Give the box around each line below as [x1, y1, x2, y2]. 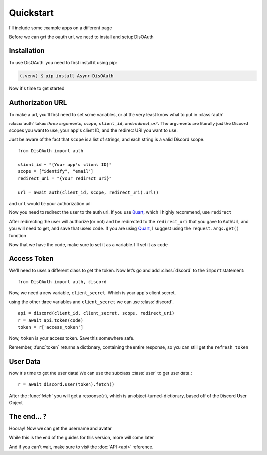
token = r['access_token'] [18, 324, 84, 330]
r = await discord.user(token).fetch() [18, 382, 115, 387]
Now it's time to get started [9, 85, 65, 91]
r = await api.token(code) [18, 317, 84, 323]
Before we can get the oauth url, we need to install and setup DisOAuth [9, 34, 154, 40]
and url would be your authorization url [9, 201, 91, 207]
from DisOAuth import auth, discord [18, 279, 107, 285]
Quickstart [9, 7, 54, 18]
